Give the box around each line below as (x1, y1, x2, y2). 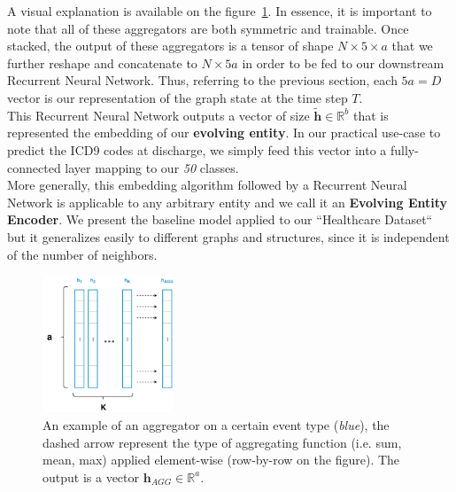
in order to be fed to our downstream (242, 53, 444, 72)
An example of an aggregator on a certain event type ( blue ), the (43, 416, 390, 433)
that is (352, 105, 389, 124)
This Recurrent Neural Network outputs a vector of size (7, 105, 310, 124)
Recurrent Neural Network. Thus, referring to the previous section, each (7, 71, 398, 90)
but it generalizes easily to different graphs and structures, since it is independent (7, 227, 450, 246)
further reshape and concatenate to (7, 53, 197, 72)
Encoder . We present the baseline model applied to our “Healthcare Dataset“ (7, 210, 433, 229)
